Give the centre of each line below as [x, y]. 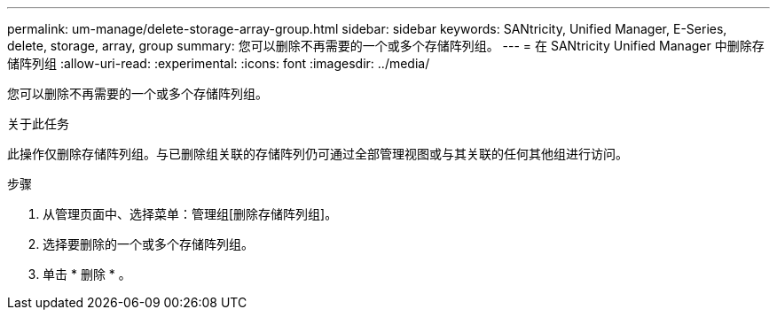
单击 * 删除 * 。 [87, 274]
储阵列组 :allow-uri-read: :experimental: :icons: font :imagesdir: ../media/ [219, 63]
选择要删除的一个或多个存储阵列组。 [148, 244]
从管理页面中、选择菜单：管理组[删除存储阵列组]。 [190, 214]
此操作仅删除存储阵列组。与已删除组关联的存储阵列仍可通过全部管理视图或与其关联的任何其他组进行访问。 [318, 154]
